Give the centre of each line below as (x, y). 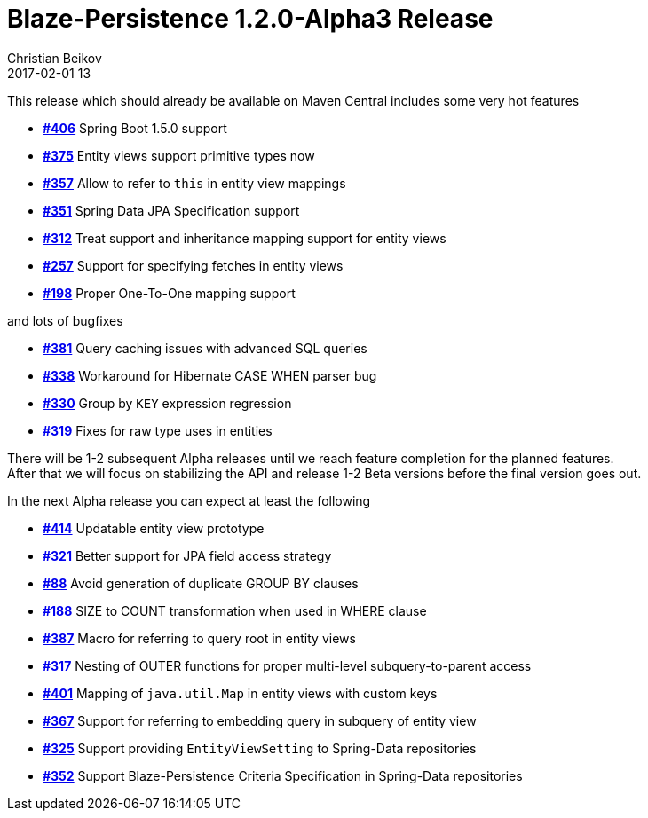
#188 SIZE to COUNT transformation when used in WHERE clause (235, 610)
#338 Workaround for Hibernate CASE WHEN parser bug (210, 375)
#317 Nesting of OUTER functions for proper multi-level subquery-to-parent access (287, 665)
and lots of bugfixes (65, 320)
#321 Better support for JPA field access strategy (187, 555)
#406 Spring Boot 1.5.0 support (135, 128)
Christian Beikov (55, 58)
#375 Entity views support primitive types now (179, 155)
